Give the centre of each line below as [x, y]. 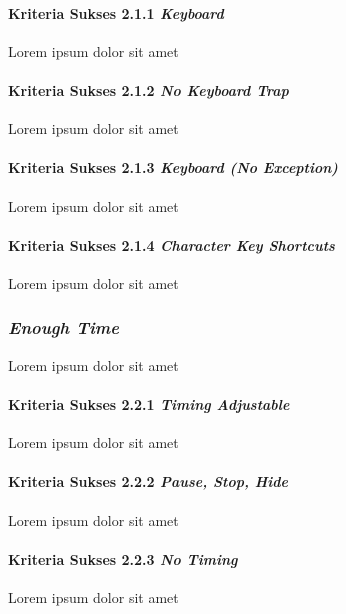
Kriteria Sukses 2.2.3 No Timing [123, 558]
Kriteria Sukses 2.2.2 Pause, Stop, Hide [148, 481]
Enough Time [63, 327]
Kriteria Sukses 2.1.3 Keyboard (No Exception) [173, 167]
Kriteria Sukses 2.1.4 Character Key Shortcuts [171, 244]
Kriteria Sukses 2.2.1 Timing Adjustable [149, 403]
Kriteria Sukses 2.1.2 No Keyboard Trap [148, 89]
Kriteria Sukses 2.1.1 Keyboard [116, 12]
